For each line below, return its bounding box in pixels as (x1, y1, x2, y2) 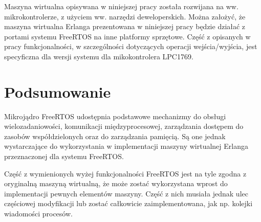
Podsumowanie (4, 81, 111, 102)
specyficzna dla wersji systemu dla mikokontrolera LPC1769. (4, 51, 193, 61)
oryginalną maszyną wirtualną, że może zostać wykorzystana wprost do (4, 178, 228, 189)
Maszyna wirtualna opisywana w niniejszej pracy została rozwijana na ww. (4, 1, 238, 11)
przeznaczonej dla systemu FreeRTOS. (4, 151, 124, 162)
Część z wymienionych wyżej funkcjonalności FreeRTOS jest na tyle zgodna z (4, 168, 247, 179)
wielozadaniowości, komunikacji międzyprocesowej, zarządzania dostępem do (4, 121, 244, 131)
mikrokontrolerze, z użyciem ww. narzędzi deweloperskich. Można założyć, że (4, 11, 246, 21)
